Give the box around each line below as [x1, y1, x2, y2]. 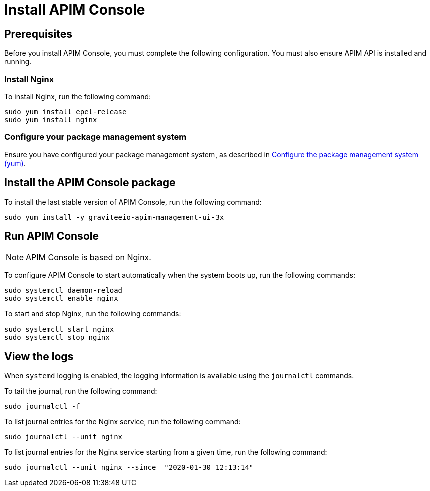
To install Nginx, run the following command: [4, 92, 151, 101]
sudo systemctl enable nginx [4, 294, 118, 303]
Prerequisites [4, 27, 72, 40]
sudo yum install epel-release [4, 107, 127, 116]
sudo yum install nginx [4, 115, 97, 124]
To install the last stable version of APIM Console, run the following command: [4, 197, 262, 206]
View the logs [4, 350, 74, 363]
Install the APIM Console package [4, 176, 176, 189]
